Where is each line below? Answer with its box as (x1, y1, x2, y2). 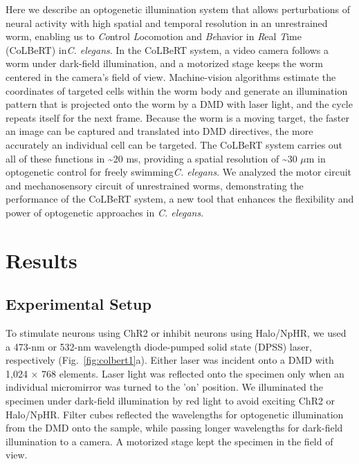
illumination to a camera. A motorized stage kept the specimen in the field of (6, 434, 333, 448)
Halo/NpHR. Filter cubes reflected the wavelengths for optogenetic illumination (6, 407, 344, 421)
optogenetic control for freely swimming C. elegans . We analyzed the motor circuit (6, 165, 352, 179)
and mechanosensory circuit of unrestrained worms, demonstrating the (6, 178, 304, 192)
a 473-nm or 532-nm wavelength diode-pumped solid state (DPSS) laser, (6, 339, 312, 353)
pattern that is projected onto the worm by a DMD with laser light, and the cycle (6, 97, 353, 111)
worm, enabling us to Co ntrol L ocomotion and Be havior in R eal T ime (6, 29, 302, 44)
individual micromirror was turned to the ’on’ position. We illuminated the (6, 380, 323, 394)
